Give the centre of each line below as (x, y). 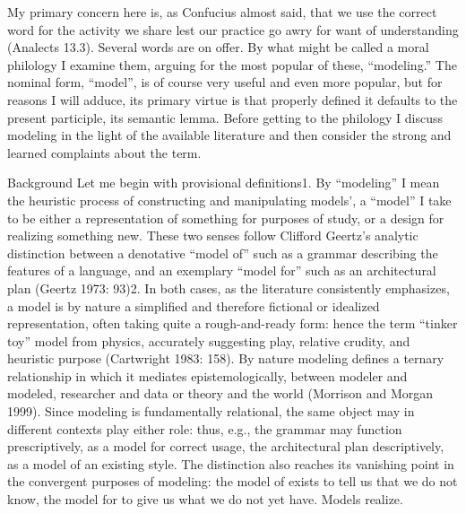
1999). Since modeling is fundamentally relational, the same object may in (211, 411)
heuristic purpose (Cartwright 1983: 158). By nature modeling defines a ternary (226, 358)
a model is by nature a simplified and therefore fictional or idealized (194, 305)
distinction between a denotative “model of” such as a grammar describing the (223, 253)
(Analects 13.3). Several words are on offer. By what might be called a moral (218, 47)
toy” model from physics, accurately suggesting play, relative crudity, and (209, 340)
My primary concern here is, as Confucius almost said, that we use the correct (222, 12)
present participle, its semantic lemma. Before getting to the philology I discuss (225, 117)
